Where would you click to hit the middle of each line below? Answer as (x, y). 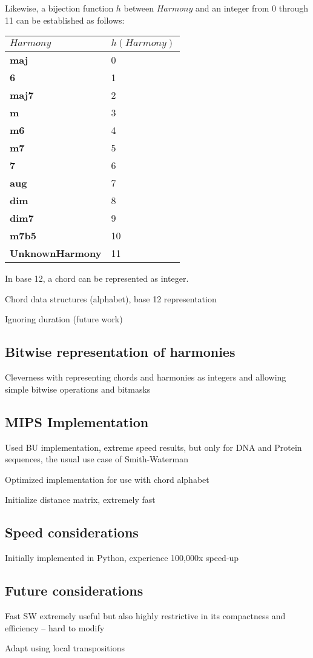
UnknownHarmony (56, 253)
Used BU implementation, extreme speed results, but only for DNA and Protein (153, 447)
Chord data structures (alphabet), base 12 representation (111, 298)
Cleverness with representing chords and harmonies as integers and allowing (146, 377)
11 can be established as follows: (65, 20)
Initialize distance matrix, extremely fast (80, 500)
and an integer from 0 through (252, 8)
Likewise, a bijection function (59, 8)
